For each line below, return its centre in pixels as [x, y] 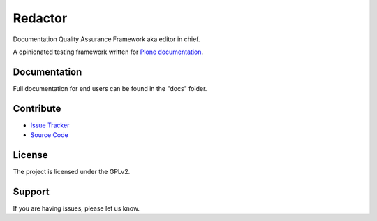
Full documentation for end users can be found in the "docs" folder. [110, 88]
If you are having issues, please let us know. [76, 208]
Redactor [40, 18]
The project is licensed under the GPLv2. [72, 172]
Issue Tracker [50, 125]
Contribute [37, 108]
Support [31, 191]
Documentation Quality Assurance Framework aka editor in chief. [106, 39]
